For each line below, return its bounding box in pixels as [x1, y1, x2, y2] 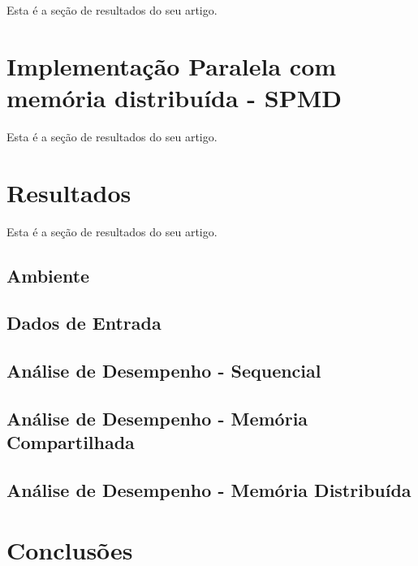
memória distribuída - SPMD [6, 80, 342, 114]
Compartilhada [6, 430, 135, 455]
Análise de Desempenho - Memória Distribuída [6, 477, 412, 503]
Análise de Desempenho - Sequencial [6, 358, 321, 383]
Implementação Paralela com [6, 49, 337, 82]
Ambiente [6, 262, 90, 287]
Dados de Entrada [6, 310, 162, 335]
